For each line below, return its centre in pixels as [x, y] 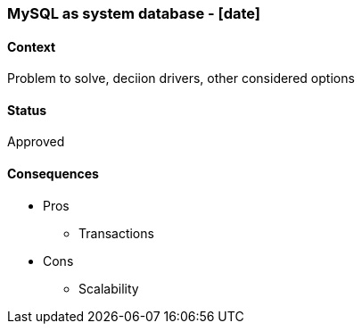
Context [32, 46]
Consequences [53, 174]
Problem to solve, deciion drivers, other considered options [181, 79]
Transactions [116, 233]
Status [27, 110]
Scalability [109, 288]
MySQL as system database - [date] [134, 13]
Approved [36, 142]
